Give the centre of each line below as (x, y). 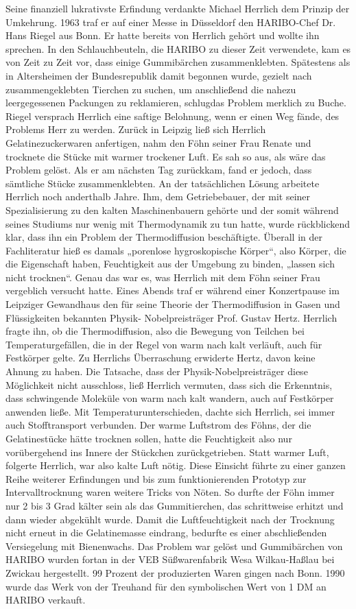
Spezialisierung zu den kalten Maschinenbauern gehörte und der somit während (172, 210)
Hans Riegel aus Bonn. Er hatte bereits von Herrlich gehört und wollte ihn (163, 35)
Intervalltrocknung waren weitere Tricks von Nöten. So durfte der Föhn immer (170, 492)
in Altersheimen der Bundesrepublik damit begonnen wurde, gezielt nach (159, 75)
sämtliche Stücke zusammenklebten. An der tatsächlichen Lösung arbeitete (163, 183)
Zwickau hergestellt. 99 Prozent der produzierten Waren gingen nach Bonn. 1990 (175, 572)
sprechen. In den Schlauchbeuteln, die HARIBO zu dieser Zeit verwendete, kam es (178, 48)
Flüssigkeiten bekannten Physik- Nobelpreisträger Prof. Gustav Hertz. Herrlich (171, 317)
